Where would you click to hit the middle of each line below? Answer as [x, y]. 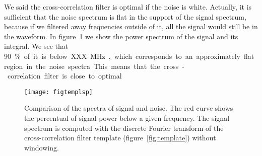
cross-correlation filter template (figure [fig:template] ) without [120, 138]
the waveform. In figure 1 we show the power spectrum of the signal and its [121, 36]
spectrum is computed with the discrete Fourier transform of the [124, 128]
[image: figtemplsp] [59, 92]
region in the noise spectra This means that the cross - [94, 66]
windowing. [42, 147]
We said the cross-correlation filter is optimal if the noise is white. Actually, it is [128, 7]
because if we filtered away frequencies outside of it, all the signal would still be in [131, 26]
